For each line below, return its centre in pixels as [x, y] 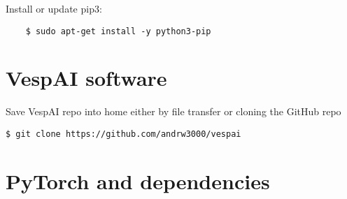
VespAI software [86, 78]
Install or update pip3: [54, 8]
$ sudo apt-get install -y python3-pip [118, 31]
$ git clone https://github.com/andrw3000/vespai [123, 134]
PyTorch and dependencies [138, 180]
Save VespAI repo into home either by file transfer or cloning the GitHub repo [173, 111]
